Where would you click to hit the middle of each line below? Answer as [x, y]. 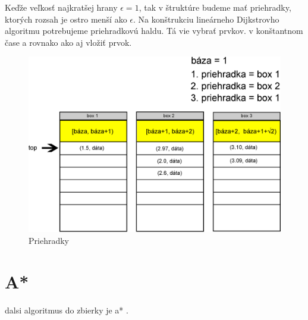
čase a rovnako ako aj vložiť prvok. [68, 42]
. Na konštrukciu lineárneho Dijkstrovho [206, 19]
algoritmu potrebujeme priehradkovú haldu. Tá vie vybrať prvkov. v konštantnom [154, 31]
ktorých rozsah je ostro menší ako [66, 19]
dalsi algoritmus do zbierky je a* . [67, 310]
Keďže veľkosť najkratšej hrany [61, 7]
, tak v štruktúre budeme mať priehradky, [215, 7]
